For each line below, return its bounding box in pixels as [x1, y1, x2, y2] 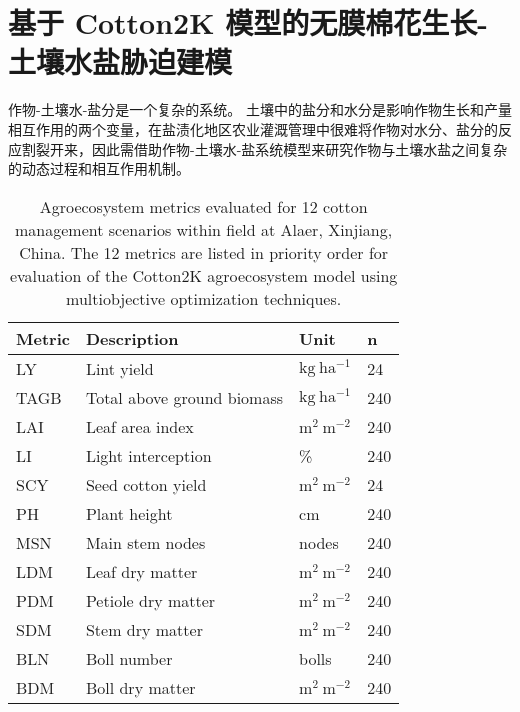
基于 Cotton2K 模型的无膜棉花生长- [8, 2, 488, 43]
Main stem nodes [85, 530, 206, 554]
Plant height [85, 501, 173, 525]
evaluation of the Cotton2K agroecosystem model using [9, 263, 398, 287]
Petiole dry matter [85, 588, 216, 612]
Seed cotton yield [85, 472, 207, 496]
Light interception [85, 443, 212, 467]
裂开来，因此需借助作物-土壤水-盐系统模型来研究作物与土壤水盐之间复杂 [35, 138, 508, 159]
